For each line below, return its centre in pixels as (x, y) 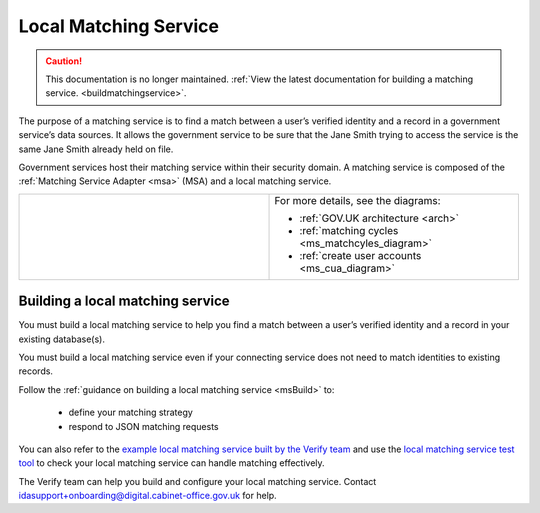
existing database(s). (61, 339)
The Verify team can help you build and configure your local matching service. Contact (197, 481)
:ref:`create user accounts (360, 255)
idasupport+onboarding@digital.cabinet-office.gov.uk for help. (147, 496)
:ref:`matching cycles (349, 230)
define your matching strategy (131, 412)
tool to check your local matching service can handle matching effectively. (171, 463)
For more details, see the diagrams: (357, 200)
